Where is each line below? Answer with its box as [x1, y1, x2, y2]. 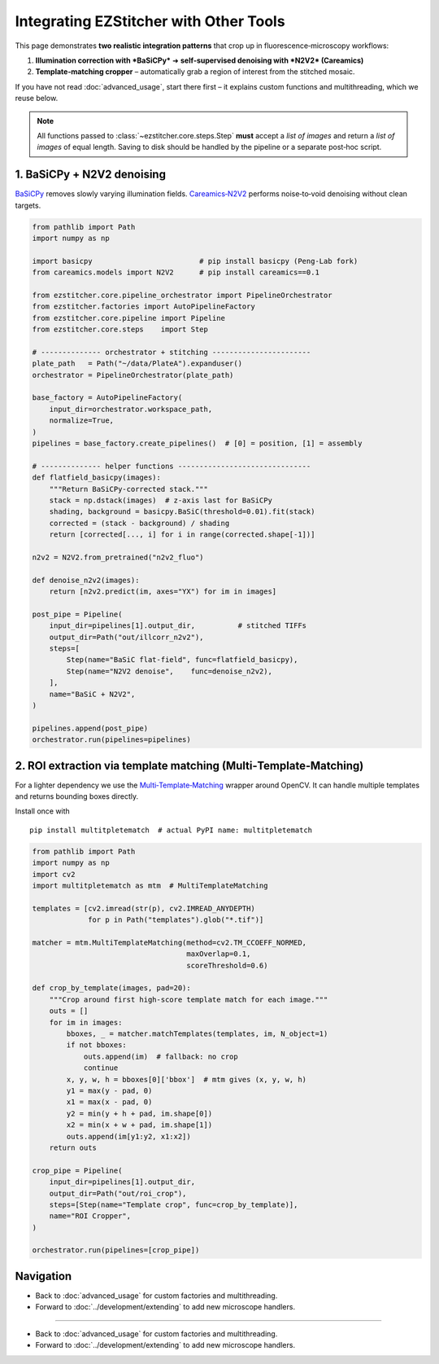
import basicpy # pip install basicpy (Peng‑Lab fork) [32, 257, 359, 265]
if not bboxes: [66, 1041, 128, 1050]
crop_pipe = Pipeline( [32, 1165, 123, 1175]
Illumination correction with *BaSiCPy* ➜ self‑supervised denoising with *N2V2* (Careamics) [35, 55, 364, 65]
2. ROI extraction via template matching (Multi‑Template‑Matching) [15, 758, 364, 773]
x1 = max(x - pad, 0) [66, 1098, 153, 1107]
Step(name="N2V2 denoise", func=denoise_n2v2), [66, 666, 272, 676]
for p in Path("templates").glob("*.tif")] [88, 915, 264, 924]
